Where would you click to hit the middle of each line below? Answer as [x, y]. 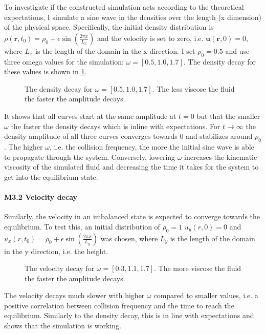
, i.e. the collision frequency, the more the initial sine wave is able [152, 146]
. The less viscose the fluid [193, 88]
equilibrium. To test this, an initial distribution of [82, 226]
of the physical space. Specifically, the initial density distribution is [109, 27]
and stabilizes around [219, 136]
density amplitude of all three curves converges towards [91, 136]
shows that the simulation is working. [63, 326]
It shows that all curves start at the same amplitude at [90, 116]
